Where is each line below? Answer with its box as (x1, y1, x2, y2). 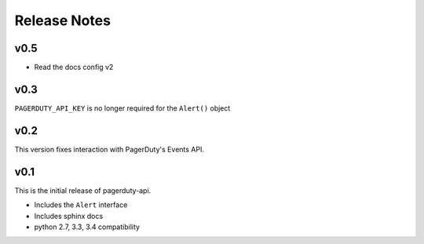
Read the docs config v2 (34, 63, 114, 72)
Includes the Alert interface (34, 200, 128, 209)
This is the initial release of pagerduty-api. (14, 185, 152, 195)
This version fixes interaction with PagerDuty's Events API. (14, 144, 204, 154)
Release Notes (14, 12, 111, 29)
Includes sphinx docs (34, 211, 104, 220)
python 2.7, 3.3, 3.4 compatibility (34, 222, 141, 231)
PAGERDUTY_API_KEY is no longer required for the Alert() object (14, 103, 231, 113)
